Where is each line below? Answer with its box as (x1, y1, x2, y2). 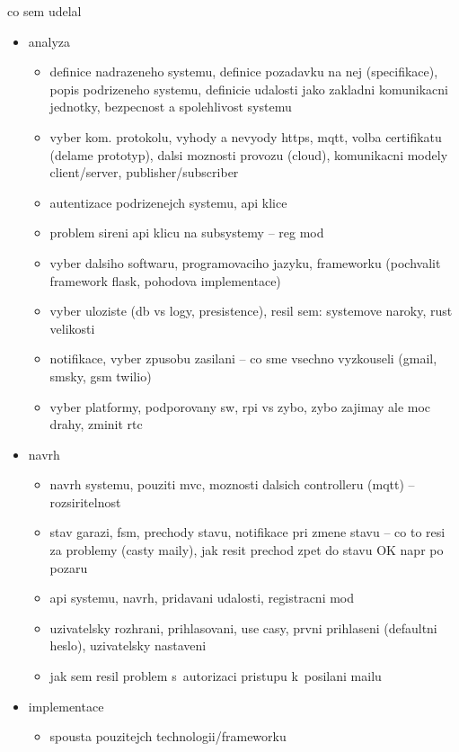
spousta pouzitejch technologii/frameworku (49, 727, 287, 746)
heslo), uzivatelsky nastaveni (49, 636, 207, 655)
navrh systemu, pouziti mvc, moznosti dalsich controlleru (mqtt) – (49, 475, 415, 494)
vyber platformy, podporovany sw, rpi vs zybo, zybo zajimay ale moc (49, 397, 431, 416)
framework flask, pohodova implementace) (49, 271, 281, 290)
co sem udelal (7, 2, 82, 20)
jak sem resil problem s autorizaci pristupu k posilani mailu (49, 667, 382, 685)
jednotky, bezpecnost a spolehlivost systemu (49, 97, 292, 116)
